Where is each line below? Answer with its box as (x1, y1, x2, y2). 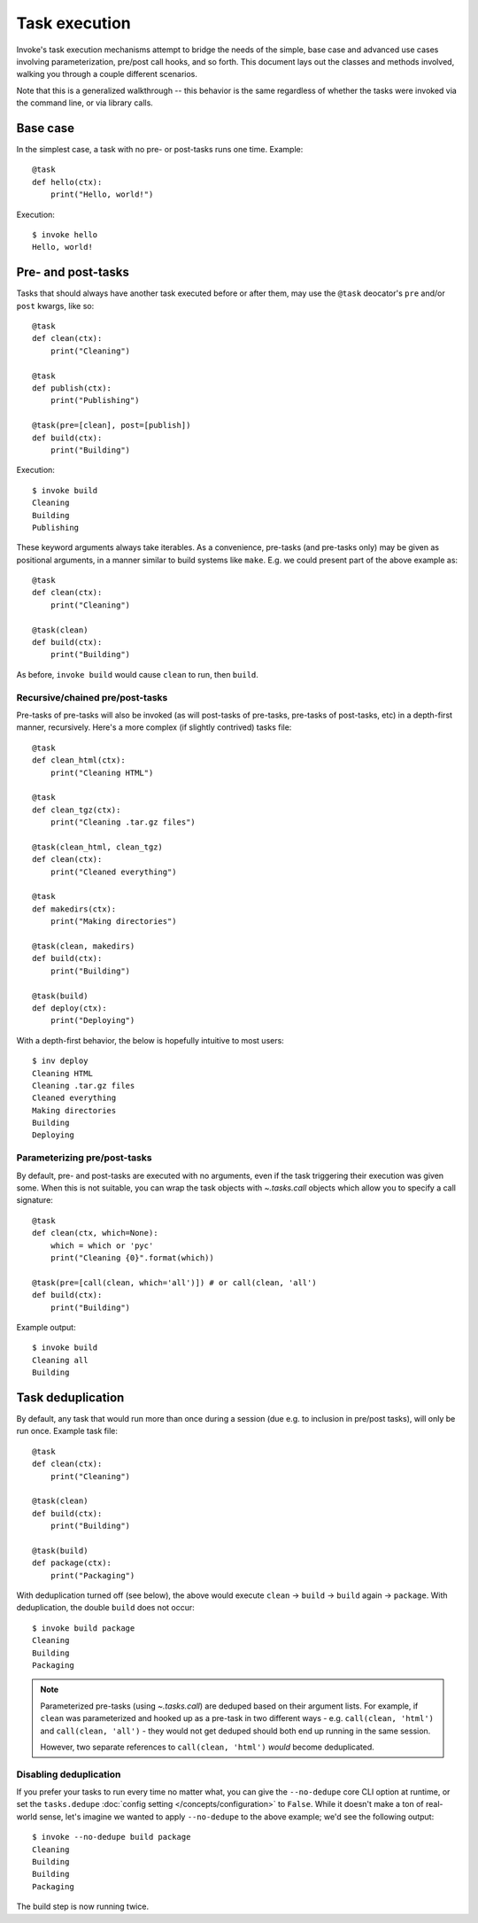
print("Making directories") (50, 917, 177, 927)
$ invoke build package (32, 1623, 135, 1633)
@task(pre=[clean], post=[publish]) (32, 421, 191, 430)
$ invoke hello (32, 229, 98, 239)
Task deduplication (16, 1390, 125, 1405)
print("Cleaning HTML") (50, 767, 154, 778)
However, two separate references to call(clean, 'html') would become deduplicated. (40, 1741, 375, 1752)
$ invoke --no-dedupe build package (32, 1832, 191, 1842)
